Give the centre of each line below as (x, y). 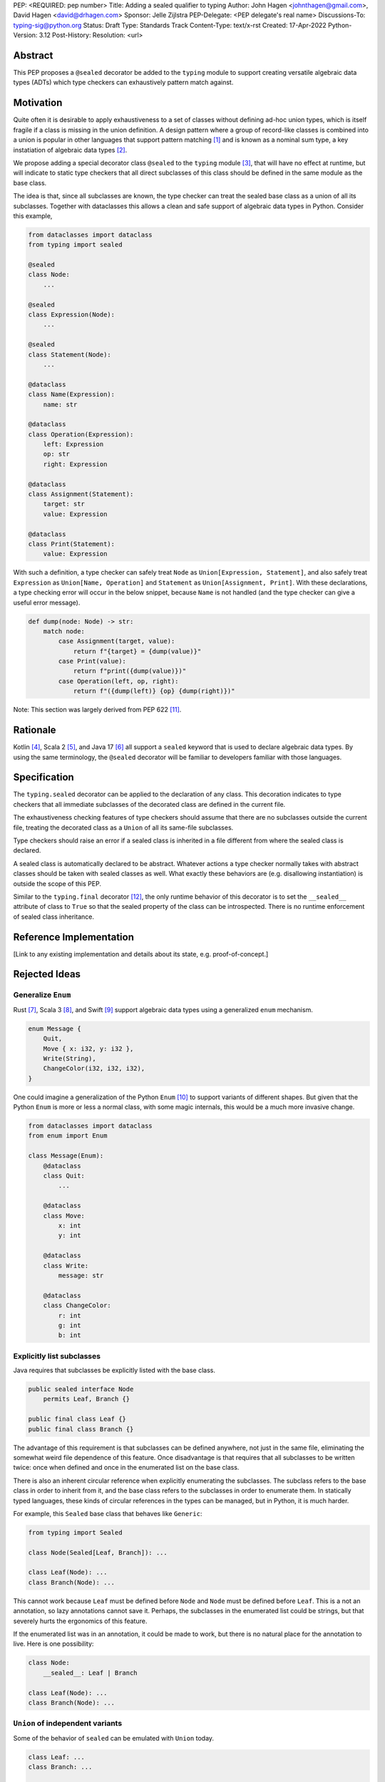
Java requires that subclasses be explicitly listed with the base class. (114, 1370)
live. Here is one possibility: (53, 1644)
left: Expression (73, 444)
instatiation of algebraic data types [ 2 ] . (70, 150)
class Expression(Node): (72, 315)
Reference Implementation (74, 937)
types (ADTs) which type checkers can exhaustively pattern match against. (123, 83)
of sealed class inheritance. (53, 917)
